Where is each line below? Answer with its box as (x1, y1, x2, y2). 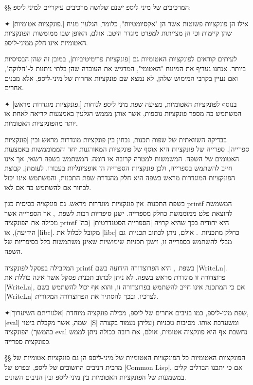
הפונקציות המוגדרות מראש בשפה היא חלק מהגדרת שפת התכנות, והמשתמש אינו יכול (4, 172, 235, 182)
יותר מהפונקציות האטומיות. (4, 117, 78, 128)
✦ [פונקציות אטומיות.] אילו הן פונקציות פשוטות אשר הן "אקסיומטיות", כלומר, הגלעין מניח (4, 18, 249, 28)
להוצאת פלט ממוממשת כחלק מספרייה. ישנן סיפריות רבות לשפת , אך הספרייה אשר (4, 208, 233, 218)
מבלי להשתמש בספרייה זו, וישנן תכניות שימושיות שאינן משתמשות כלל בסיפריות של (4, 236, 232, 247)
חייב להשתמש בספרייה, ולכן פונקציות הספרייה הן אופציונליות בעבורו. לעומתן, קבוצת (4, 163, 233, 173)
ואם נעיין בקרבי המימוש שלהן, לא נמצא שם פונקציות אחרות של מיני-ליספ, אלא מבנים (4, 73, 238, 83)
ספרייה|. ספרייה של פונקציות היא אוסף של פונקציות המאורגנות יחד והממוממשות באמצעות (4, 144, 250, 154)
